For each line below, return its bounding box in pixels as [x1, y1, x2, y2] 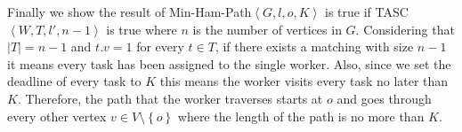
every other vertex [7, 106, 107, 125]
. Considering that [355, 19, 455, 38]
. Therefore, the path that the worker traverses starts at [17, 89, 323, 107]
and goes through [336, 89, 432, 107]
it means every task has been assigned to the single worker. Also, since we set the [7, 54, 451, 73]
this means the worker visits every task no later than [159, 72, 449, 90]
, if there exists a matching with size [215, 37, 414, 56]
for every [136, 37, 184, 56]
